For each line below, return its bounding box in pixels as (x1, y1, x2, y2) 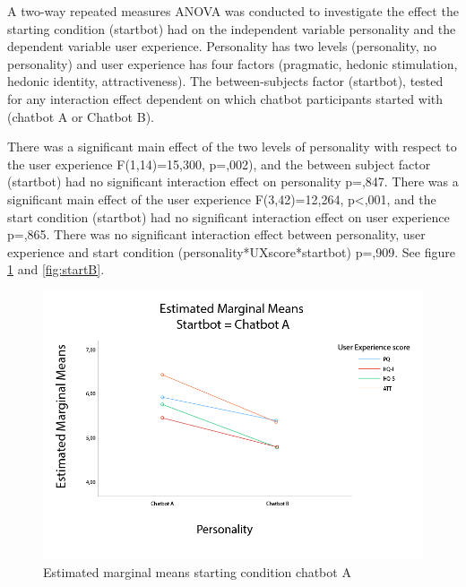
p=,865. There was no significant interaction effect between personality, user (7, 225, 426, 244)
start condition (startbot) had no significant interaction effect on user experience (7, 207, 450, 226)
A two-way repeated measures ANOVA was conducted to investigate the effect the (7, 2, 459, 20)
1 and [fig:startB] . (7, 260, 105, 279)
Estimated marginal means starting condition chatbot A (43, 563, 351, 582)
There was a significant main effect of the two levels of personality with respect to (7, 137, 457, 156)
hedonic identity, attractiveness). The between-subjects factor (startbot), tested (7, 72, 444, 91)
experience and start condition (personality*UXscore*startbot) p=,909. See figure (7, 242, 455, 261)
